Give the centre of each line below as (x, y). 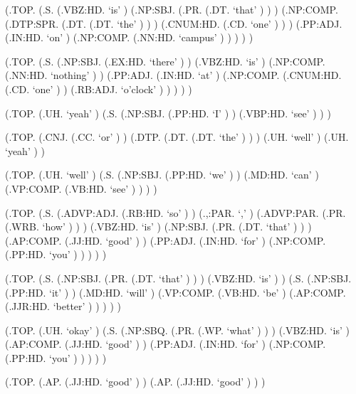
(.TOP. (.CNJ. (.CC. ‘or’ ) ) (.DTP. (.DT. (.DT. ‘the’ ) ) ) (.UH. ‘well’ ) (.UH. (177, 137)
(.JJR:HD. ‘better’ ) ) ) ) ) (63, 306)
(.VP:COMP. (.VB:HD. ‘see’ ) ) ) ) (81, 188)
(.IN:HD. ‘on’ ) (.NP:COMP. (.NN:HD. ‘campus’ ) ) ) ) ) (129, 37)
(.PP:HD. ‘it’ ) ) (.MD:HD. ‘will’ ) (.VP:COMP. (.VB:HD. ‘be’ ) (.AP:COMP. (176, 292)
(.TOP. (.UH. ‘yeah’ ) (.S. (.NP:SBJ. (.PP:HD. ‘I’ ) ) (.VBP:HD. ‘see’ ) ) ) (168, 113)
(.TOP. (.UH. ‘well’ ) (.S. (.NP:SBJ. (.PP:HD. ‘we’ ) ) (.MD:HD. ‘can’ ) (162, 175)
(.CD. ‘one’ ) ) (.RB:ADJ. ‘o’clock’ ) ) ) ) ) (99, 89)
